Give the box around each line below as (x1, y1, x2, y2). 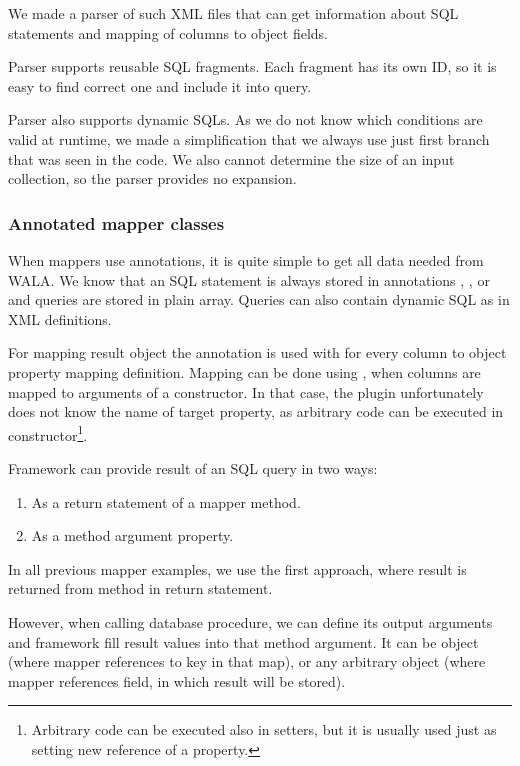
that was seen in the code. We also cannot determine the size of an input (8, 148, 455, 169)
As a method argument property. (31, 525, 234, 546)
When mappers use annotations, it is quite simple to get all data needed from (8, 249, 484, 270)
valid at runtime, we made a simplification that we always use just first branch (8, 128, 490, 149)
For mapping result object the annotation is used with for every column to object (8, 342, 507, 363)
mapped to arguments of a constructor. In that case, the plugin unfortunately (8, 381, 484, 402)
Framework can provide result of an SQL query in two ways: (8, 457, 378, 478)
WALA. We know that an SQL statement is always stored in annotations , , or (8, 269, 490, 290)
